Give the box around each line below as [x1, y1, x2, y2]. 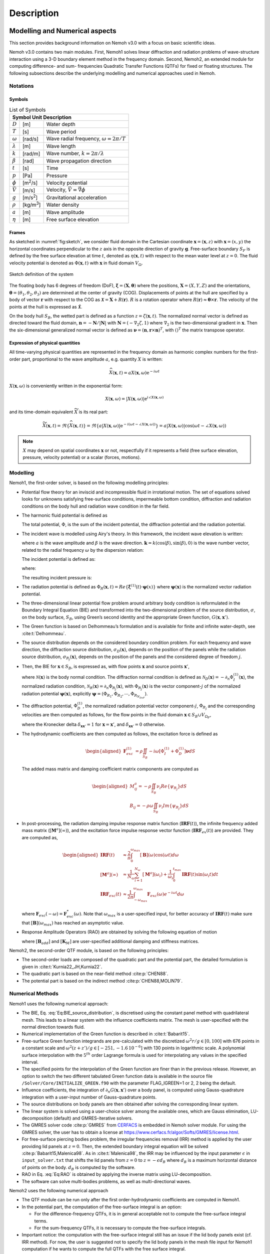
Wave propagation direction [46, 158, 112, 165]
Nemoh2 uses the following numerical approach [9, 1187, 108, 1193]
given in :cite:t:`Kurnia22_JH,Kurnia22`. [21, 964, 102, 970]
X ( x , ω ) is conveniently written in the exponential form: [9, 383, 122, 389]
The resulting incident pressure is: [21, 574, 92, 580]
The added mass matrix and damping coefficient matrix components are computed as [21, 765, 199, 772]
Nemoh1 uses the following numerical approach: [9, 1001, 108, 1007]
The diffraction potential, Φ [21, 703, 77, 709]
